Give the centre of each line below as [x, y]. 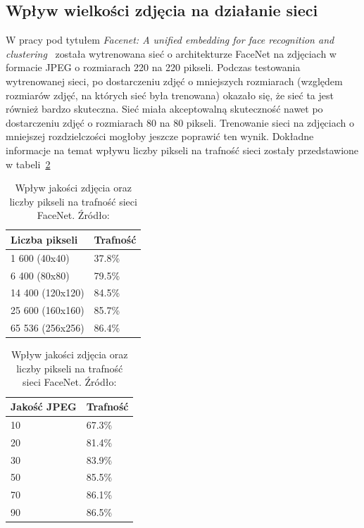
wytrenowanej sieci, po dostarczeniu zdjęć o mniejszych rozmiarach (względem [174, 81]
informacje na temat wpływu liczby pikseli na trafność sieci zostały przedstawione [182, 150]
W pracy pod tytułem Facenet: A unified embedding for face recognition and [170, 40]
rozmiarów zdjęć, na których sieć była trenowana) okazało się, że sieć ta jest [170, 95]
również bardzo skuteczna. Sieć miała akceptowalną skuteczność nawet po [164, 109]
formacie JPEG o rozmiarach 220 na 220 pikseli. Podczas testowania [153, 67]
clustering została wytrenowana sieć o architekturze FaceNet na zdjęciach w [171, 53]
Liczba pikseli [44, 239]
